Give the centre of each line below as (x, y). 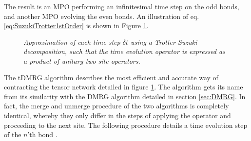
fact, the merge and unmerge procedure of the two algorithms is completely (116, 106)
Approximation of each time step (72, 42)
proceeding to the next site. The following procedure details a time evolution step (126, 125)
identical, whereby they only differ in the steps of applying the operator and (117, 115)
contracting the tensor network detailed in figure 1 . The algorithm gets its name (124, 87)
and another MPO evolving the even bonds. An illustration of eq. (102, 16)
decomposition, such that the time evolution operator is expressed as (124, 51)
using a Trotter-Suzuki (164, 42)
